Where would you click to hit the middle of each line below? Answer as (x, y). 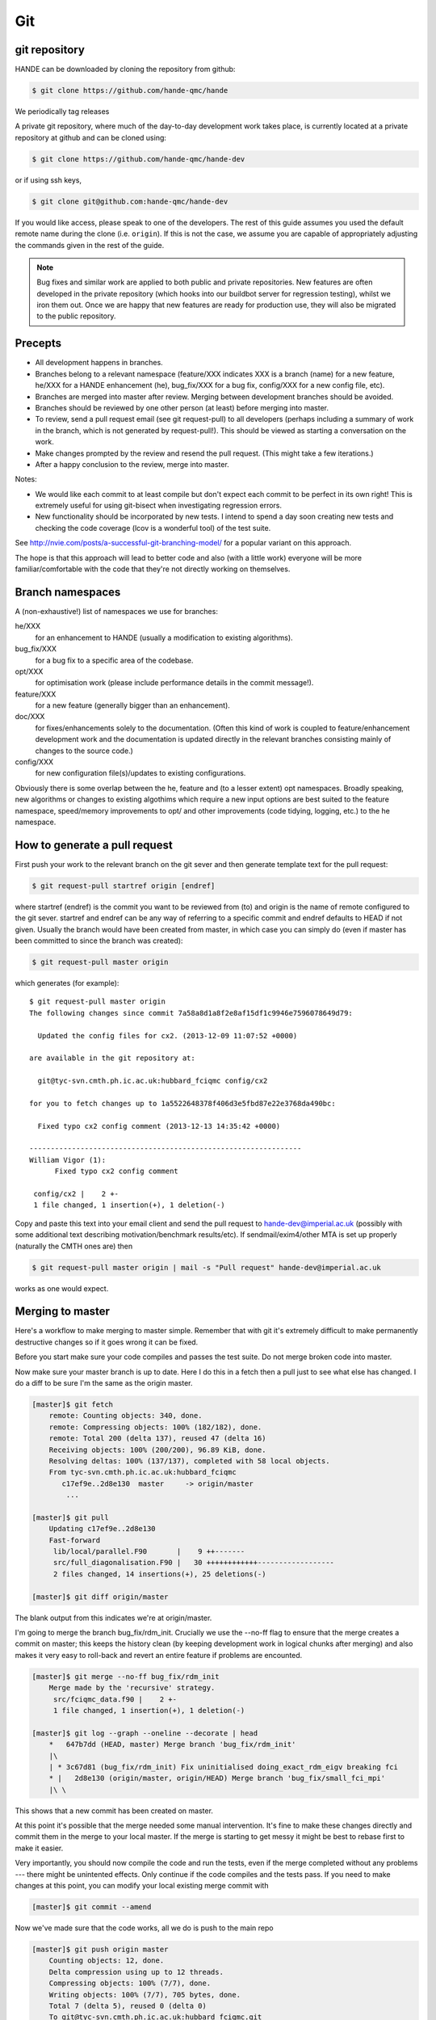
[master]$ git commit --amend (92, 1907)
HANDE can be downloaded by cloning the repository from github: (125, 69)
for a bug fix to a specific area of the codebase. (114, 660)
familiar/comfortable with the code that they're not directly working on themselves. (153, 569)
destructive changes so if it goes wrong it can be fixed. (107, 1342)
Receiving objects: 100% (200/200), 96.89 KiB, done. (157, 1450)
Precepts (38, 343)
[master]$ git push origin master (100, 1949)
